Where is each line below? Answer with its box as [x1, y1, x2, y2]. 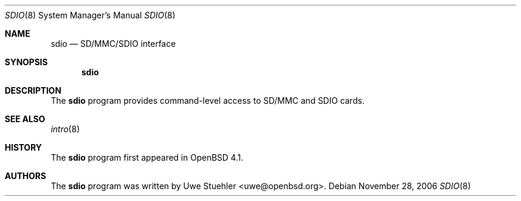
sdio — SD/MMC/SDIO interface [51, 39, 176, 49]
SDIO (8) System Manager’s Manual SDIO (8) [5, 10, 175, 20]
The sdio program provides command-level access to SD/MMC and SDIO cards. [51, 95, 365, 106]
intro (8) [51, 124, 80, 134]
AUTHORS [5, 171, 46, 181]
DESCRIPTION [5, 85, 62, 95]
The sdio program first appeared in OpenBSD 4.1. [51, 152, 243, 162]
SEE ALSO [5, 114, 45, 124]
